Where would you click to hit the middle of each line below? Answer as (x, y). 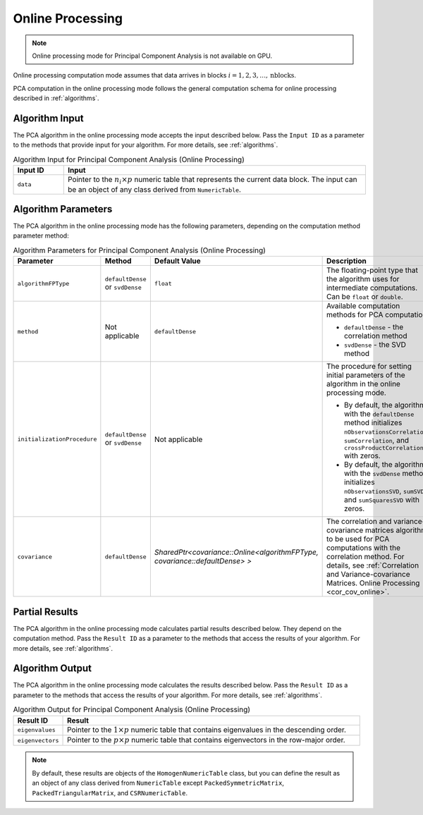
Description (346, 261)
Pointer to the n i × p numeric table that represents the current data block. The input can (212, 180)
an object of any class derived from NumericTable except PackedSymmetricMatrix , (158, 783)
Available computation (363, 306)
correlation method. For (365, 557)
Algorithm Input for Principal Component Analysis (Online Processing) (129, 159)
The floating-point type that (372, 270)
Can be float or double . (364, 297)
